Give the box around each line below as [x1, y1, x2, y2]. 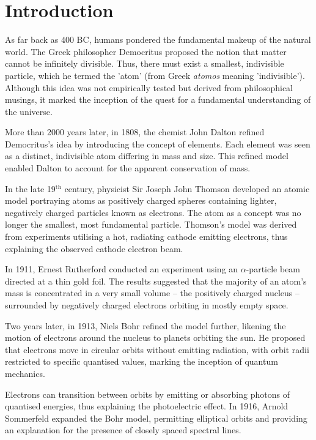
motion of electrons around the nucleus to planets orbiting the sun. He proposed [5, 331, 306, 344]
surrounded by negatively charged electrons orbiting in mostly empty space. [5, 299, 288, 311]
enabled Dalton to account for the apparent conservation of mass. [5, 162, 251, 174]
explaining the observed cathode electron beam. [5, 242, 183, 255]
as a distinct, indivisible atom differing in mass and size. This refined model [5, 149, 288, 162]
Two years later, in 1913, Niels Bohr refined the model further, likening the [5, 319, 286, 332]
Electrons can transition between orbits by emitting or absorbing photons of [5, 387, 290, 400]
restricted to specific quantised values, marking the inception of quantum [5, 355, 278, 368]
